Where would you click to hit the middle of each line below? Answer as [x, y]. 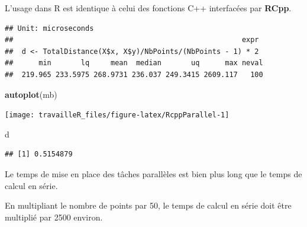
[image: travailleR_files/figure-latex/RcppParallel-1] [117, 115]
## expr [132, 40]
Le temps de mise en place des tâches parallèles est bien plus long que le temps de [153, 174]
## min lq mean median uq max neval [134, 63]
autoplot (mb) [31, 94]
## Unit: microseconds [49, 28]
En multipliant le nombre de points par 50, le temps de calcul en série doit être [148, 205]
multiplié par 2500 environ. [54, 217]
